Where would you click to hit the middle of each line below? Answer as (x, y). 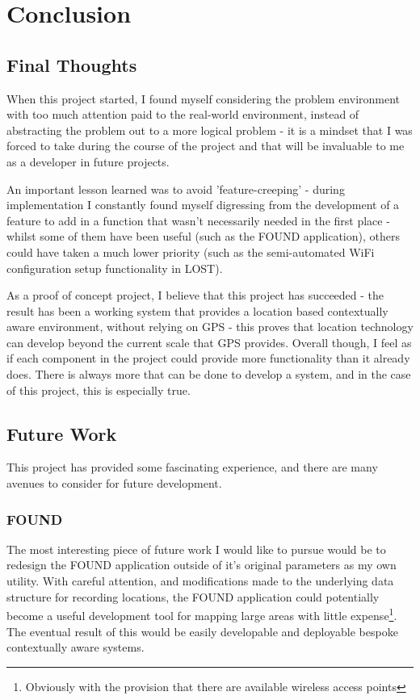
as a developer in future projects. (88, 161)
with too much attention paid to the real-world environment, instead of (183, 114)
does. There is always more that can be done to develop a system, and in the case (209, 374)
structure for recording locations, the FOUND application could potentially (193, 596)
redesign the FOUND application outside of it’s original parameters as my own (202, 565)
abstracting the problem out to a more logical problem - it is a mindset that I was (210, 130)
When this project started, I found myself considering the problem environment (204, 98)
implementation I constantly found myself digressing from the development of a (203, 205)
